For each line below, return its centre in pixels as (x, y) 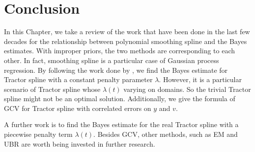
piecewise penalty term (38, 134)
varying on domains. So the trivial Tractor (187, 89)
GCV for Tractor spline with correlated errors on (78, 108)
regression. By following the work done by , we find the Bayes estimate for (116, 70)
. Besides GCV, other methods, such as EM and (166, 134)
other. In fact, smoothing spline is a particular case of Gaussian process (112, 60)
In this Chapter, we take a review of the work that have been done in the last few (127, 32)
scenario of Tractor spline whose (52, 89)
